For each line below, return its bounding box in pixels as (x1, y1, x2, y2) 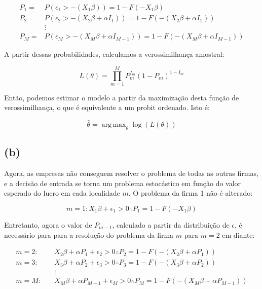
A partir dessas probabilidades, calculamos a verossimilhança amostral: (4, 49, 224, 59)
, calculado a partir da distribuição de (112, 220, 230, 230)
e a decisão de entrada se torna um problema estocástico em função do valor (4, 177, 241, 188)
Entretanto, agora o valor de (4, 220, 92, 230)
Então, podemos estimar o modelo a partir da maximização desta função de (4, 92, 239, 102)
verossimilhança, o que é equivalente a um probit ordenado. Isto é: (4, 102, 210, 113)
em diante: (222, 229, 255, 240)
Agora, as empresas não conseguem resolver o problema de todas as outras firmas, (4, 168, 258, 178)
